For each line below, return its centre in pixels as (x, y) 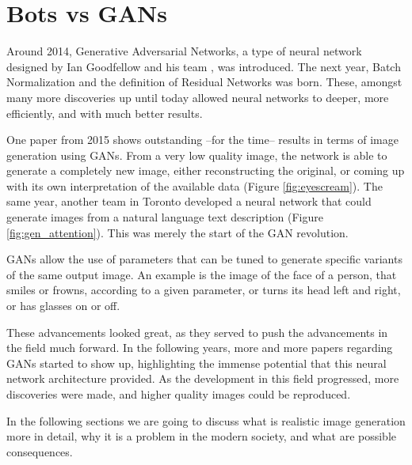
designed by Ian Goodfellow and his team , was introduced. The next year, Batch (204, 66)
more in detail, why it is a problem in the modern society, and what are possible (202, 436)
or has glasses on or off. (63, 306)
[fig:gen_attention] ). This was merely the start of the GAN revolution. (177, 232)
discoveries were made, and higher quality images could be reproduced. (179, 394)
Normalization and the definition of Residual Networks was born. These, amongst (204, 82)
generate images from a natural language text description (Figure (165, 217)
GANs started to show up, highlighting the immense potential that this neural (196, 363)
